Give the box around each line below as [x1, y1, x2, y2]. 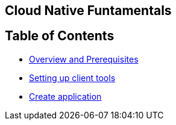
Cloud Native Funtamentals [5, 3, 172, 18]
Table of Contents [5, 28, 115, 44]
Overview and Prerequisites [29, 53, 139, 64]
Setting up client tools [29, 72, 116, 83]
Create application [29, 91, 102, 102]
